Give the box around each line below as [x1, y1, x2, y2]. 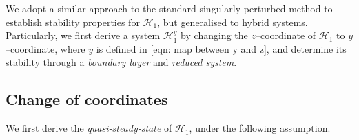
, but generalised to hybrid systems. [157, 14, 308, 29]
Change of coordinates [6, 89, 168, 110]
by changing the [181, 28, 248, 43]
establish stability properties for [6, 14, 140, 29]
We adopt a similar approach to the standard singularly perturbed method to [6, 1, 333, 15]
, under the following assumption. [189, 121, 331, 135]
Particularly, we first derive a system [6, 28, 161, 43]
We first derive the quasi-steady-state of [6, 121, 172, 135]
